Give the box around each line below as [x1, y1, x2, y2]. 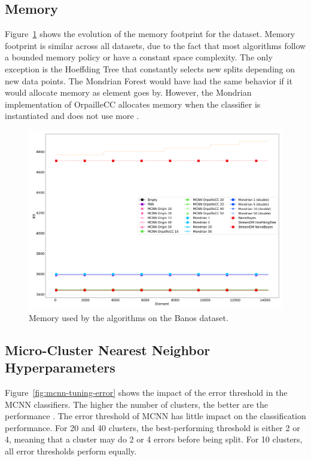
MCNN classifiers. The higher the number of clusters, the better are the [5, 398, 269, 410]
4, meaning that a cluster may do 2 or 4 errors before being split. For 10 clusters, [5, 433, 303, 445]
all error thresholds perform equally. [5, 445, 137, 457]
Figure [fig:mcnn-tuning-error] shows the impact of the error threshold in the [5, 386, 288, 399]
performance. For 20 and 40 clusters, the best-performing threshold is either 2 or [5, 421, 300, 433]
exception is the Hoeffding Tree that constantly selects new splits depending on [5, 62, 295, 75]
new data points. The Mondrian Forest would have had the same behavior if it [5, 74, 292, 87]
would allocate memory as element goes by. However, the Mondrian [5, 86, 252, 99]
